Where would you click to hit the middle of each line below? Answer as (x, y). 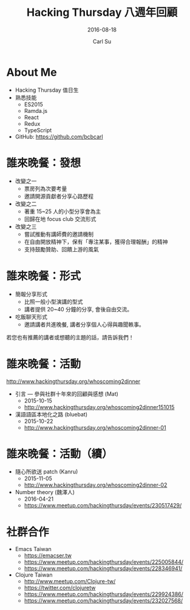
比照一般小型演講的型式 (53, 302)
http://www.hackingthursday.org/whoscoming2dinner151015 (99, 407)
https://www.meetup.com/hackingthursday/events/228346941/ (103, 569)
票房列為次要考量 (46, 188)
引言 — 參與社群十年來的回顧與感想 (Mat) (66, 394)
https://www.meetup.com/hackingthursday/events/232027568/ (103, 601)
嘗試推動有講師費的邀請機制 (59, 234)
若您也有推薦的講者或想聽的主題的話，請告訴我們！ (70, 337)
